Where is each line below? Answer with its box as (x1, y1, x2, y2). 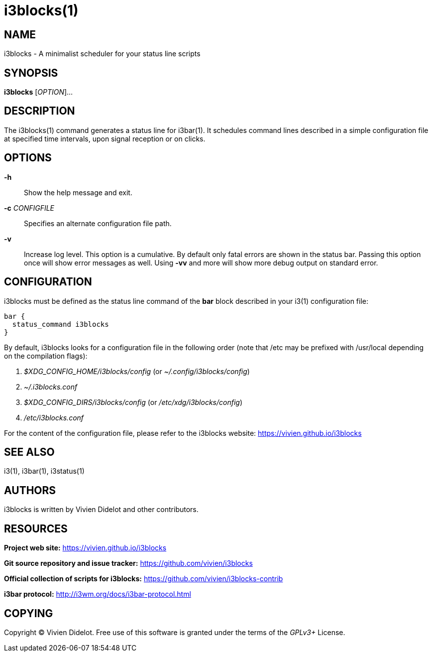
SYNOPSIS (4, 66, 58, 79)
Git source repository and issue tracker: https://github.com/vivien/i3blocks (4, 559, 253, 568)
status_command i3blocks (12, 320, 109, 328)
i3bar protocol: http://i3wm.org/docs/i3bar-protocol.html (4, 590, 191, 599)
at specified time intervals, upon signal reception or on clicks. (4, 134, 206, 143)
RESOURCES (4, 522, 68, 535)
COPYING (4, 607, 53, 620)
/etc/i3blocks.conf (24, 413, 84, 422)
